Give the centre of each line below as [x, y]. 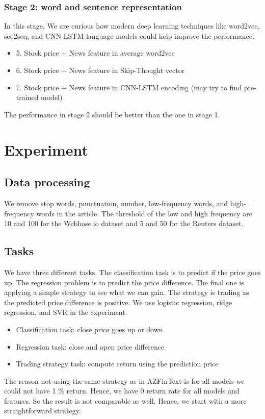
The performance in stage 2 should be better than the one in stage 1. [112, 114]
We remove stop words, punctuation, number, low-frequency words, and [116, 203]
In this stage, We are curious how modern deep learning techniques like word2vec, [132, 26]
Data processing [47, 182]
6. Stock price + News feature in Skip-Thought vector [100, 70]
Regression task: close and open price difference [90, 346]
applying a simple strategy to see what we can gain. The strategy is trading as [127, 292]
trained [27, 97]
